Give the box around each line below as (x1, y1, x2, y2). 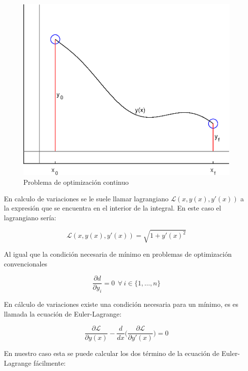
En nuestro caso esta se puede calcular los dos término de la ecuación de (4, 348, 219, 358)
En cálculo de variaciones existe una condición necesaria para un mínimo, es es (4, 299, 239, 309)
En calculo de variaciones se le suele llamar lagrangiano (4, 193, 169, 203)
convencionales (4, 258, 48, 268)
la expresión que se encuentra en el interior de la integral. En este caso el (4, 203, 221, 213)
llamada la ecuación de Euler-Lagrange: (4, 308, 122, 318)
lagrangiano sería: (4, 212, 56, 222)
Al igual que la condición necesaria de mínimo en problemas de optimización (4, 249, 232, 259)
